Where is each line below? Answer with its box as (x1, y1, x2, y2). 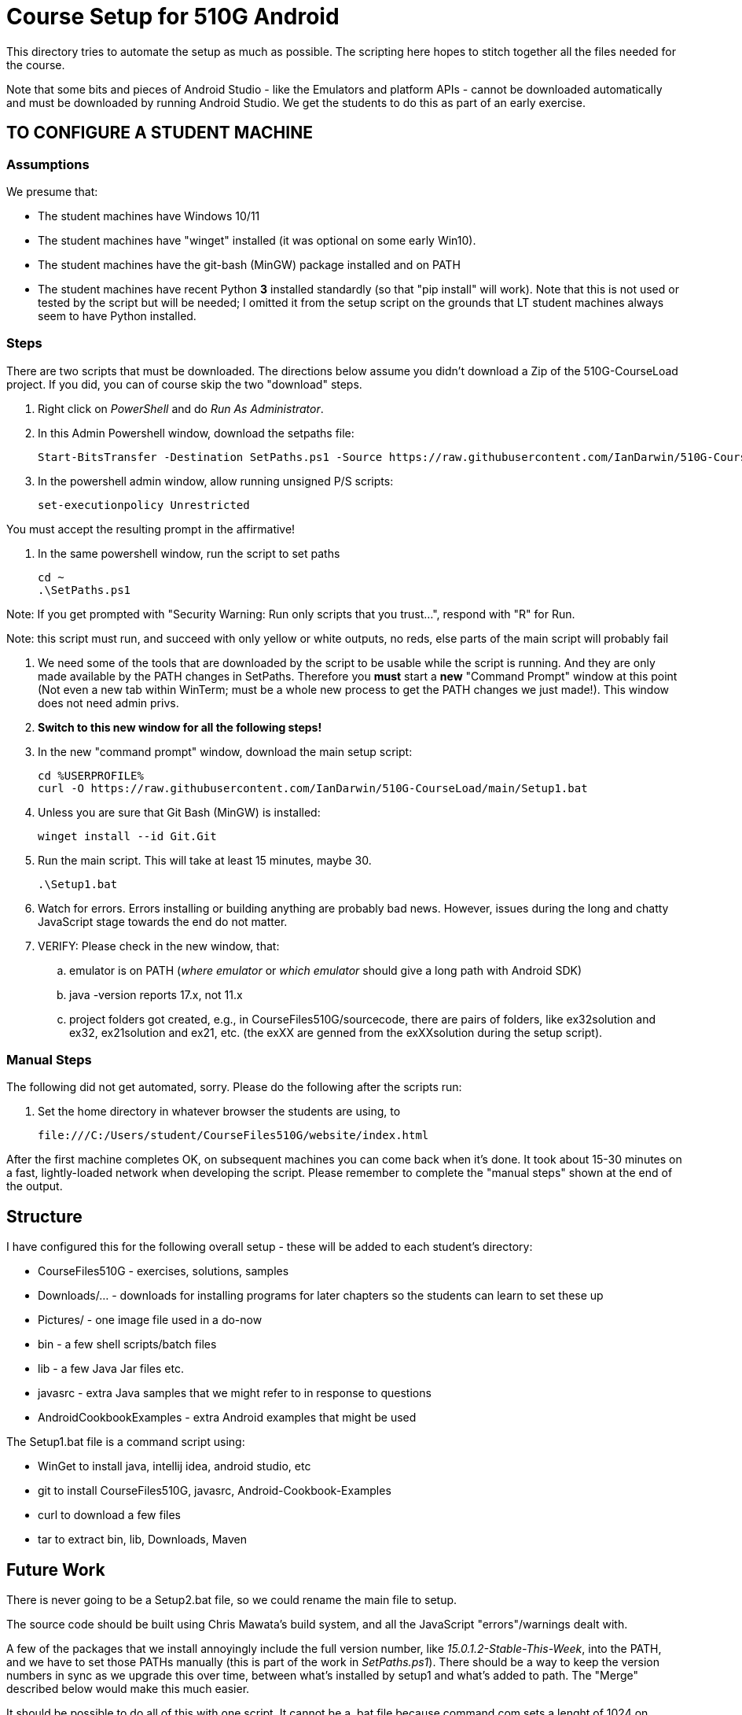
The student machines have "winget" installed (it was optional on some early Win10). (38, 233, 476, 247)
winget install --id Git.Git (38, 829, 217, 843)
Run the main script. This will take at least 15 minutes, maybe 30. (38, 853, 372, 867)
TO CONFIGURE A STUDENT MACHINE (6, 123, 313, 143)
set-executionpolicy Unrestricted (38, 498, 250, 511)
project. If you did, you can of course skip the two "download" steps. (6, 377, 362, 391)
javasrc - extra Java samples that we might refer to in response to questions (38, 1386, 432, 1400)
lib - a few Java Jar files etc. (38, 1362, 184, 1376)
